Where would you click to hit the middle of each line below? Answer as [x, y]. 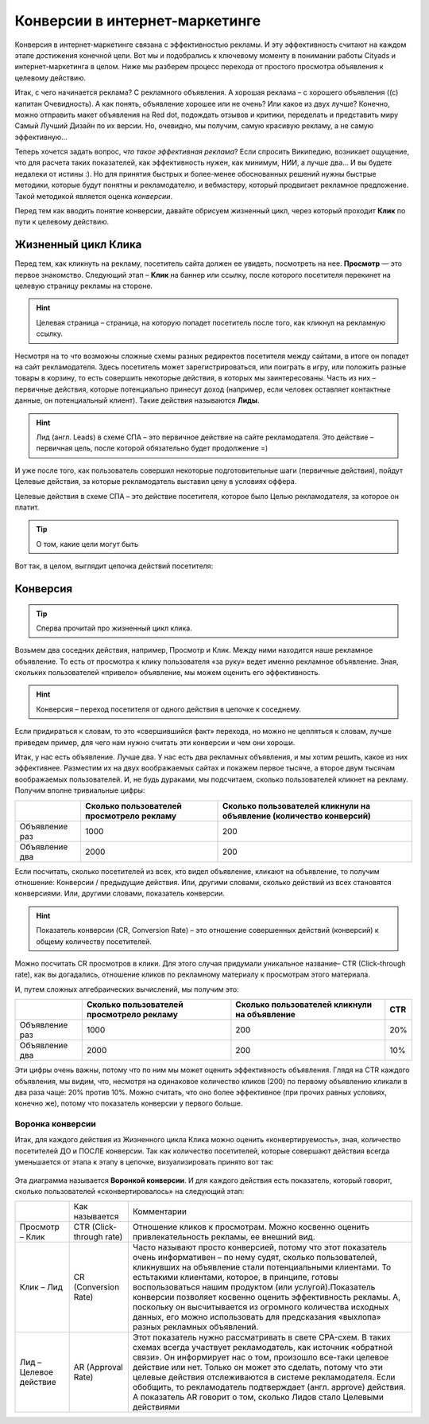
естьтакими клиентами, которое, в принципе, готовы [236, 1278]
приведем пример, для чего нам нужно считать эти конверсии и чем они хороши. [155, 742]
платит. [27, 507]
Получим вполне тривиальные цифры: [80, 790]
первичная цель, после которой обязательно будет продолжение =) [152, 448]
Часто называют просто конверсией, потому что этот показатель [259, 1247]
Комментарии [159, 1211]
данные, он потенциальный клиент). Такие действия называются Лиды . [137, 400]
